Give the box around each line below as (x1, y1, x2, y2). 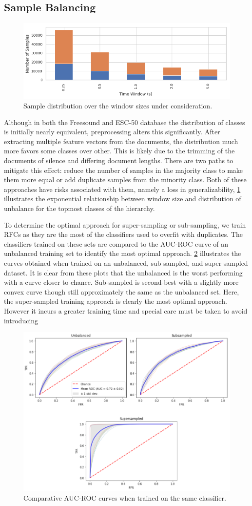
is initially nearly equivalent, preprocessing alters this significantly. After (4, 126, 220, 137)
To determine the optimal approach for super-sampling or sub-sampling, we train (4, 219, 246, 230)
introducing (4, 315, 39, 325)
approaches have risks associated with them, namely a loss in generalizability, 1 (4, 184, 241, 194)
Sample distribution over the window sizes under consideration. (23, 101, 213, 111)
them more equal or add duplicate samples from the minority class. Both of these (4, 174, 247, 185)
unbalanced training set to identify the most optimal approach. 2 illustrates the (4, 248, 241, 258)
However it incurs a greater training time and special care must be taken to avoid (4, 305, 248, 316)
